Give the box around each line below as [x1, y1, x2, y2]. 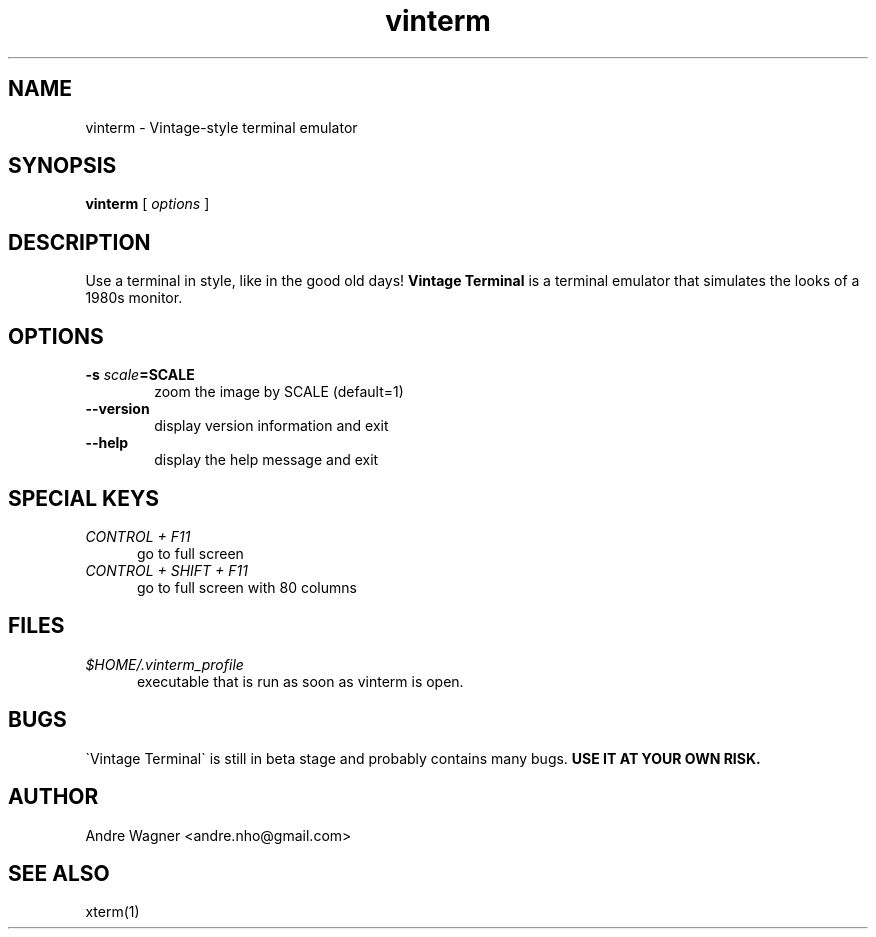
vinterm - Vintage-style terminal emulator [85, 118, 358, 136]
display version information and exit [154, 417, 389, 435]
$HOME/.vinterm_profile [85, 655, 244, 673]
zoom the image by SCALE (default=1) [154, 383, 404, 401]
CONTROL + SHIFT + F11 [85, 561, 248, 579]
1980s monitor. [85, 289, 183, 307]
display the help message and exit [154, 451, 379, 469]
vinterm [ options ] [85, 195, 210, 213]
